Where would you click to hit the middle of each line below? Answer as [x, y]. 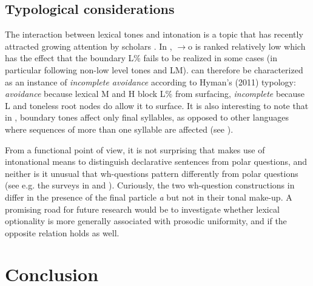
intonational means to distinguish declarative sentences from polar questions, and [156, 161]
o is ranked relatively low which [247, 46]
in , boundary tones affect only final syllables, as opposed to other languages [147, 117]
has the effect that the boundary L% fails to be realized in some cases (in [141, 58]
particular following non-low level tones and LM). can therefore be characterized [154, 69]
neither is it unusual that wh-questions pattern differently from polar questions [152, 173]
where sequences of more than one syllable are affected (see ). [119, 129]
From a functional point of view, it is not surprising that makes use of [135, 149]
